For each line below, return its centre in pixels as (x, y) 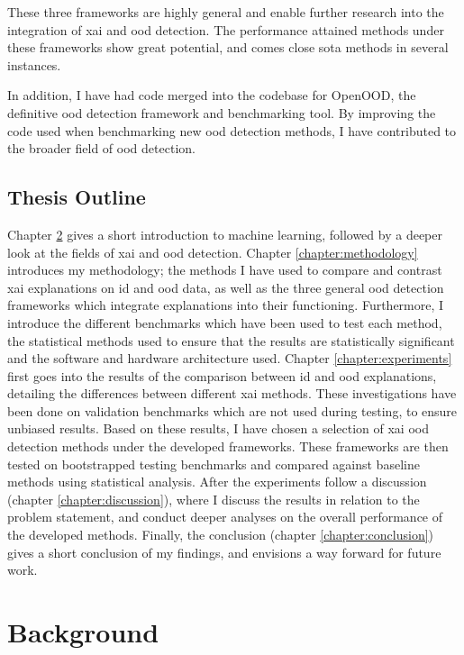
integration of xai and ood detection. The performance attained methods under (226, 29)
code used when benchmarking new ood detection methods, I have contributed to (232, 130)
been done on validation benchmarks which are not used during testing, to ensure (232, 410)
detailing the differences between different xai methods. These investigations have (232, 393)
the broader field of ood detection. (101, 148)
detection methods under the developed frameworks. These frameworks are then (228, 446)
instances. (34, 64)
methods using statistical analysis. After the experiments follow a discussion (217, 482)
